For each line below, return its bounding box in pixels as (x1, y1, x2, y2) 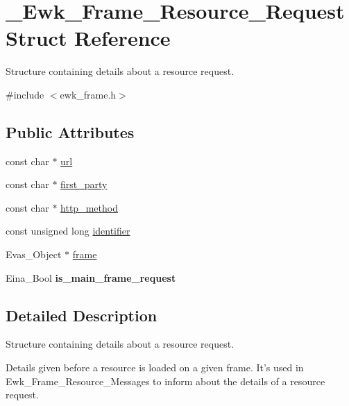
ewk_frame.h (60, 87, 117, 101)
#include (6, 87, 44, 101)
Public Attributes (6, 121, 135, 142)
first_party (60, 177, 108, 192)
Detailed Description (6, 304, 158, 325)
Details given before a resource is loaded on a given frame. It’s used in (6, 360, 304, 375)
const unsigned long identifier (6, 223, 130, 238)
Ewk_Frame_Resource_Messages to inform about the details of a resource (6, 373, 325, 388)
